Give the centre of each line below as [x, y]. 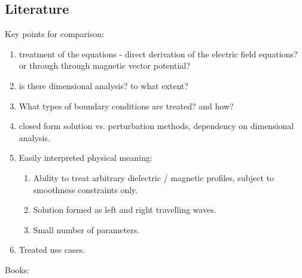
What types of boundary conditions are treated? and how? [126, 106]
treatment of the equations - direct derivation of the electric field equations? [158, 54]
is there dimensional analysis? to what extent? [103, 85]
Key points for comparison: [54, 34]
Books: [17, 269]
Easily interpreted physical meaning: [86, 158]
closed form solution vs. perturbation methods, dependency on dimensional [156, 126]
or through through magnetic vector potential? [104, 65]
